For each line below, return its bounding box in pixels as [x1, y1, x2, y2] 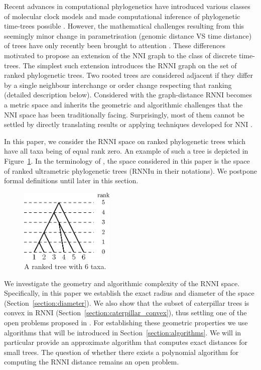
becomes [226, 89, 252, 100]
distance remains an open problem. [71, 356, 179, 367]
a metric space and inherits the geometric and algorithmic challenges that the [4, 99, 243, 109]
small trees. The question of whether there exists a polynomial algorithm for [4, 346, 239, 357]
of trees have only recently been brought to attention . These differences [4, 40, 225, 51]
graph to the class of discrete [148, 50, 237, 60]
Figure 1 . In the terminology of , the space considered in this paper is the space [4, 155, 250, 166]
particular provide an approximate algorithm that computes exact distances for [4, 337, 248, 347]
